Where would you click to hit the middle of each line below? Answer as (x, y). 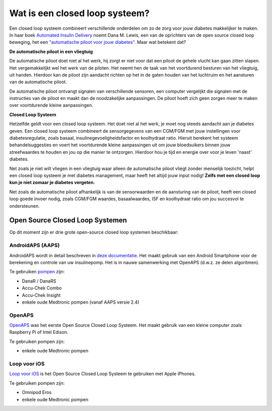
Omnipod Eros (37, 392)
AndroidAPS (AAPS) (35, 246)
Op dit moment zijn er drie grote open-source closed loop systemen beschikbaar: (94, 232)
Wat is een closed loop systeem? (79, 13)
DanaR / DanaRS (39, 281)
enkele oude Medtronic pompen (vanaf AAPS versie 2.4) (81, 302)
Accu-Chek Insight (41, 295)
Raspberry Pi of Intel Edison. (39, 332)
